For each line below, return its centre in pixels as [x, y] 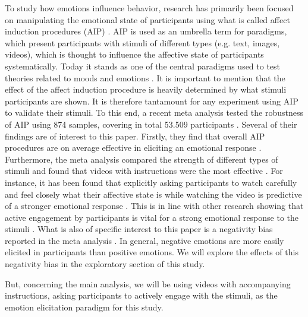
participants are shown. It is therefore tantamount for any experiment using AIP [152, 101]
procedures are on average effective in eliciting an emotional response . [133, 148]
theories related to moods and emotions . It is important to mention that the [145, 77]
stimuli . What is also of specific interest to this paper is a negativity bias [139, 229]
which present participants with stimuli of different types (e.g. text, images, [142, 42]
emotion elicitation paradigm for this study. [84, 307]
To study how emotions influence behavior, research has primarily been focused [149, 8]
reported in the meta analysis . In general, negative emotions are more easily [144, 240]
